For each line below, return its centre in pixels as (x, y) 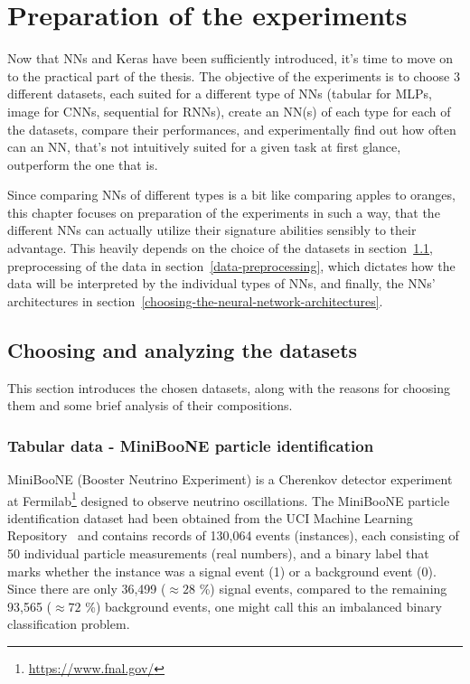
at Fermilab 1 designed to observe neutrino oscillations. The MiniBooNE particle (229, 499)
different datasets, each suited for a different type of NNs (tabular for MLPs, (220, 94)
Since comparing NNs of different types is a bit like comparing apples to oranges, (231, 195)
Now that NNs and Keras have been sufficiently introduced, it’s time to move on (230, 58)
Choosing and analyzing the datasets (183, 349)
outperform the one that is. (83, 164)
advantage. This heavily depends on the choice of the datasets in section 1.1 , (220, 248)
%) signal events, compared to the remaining (323, 589)
